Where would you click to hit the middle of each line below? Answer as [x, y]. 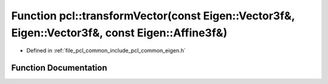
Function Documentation [59, 68]
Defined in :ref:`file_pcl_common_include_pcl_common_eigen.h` [106, 51]
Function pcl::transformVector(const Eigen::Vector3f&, [153, 16]
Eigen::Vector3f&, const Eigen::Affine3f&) [119, 33]
